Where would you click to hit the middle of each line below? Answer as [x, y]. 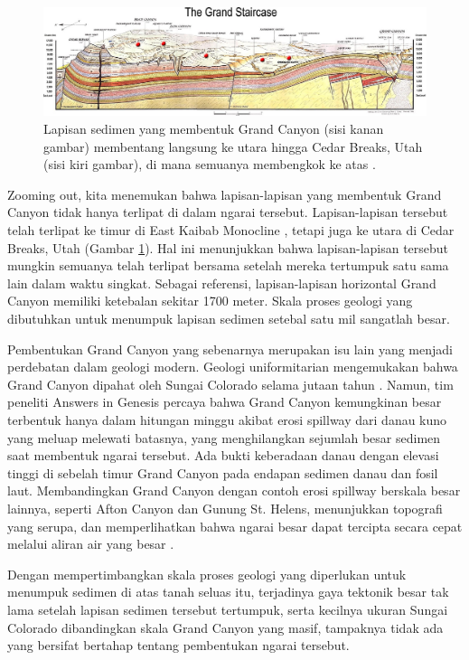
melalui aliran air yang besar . [91, 544]
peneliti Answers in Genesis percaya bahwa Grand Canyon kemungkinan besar [225, 402]
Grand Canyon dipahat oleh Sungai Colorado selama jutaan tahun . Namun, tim [230, 384]
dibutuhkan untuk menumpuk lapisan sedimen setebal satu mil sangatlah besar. [229, 319]
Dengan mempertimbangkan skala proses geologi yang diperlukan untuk [207, 574]
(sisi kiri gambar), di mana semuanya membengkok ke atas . [210, 164]
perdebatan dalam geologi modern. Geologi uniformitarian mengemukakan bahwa [233, 367]
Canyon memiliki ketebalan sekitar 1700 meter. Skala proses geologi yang [210, 301]
